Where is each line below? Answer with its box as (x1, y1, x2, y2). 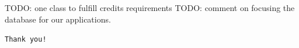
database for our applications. (5, 13, 111, 25)
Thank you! (5, 35, 47, 44)
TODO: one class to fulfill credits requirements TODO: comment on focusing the (5, 2, 295, 13)
